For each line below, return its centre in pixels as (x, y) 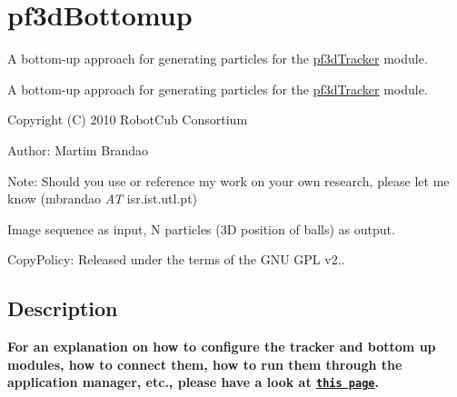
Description (63, 308)
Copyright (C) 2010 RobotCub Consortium (128, 119)
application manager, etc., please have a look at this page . (193, 382)
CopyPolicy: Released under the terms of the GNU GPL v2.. (176, 259)
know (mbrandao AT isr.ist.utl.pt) (103, 198)
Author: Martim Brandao (78, 149)
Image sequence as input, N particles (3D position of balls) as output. (201, 228)
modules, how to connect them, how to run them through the (205, 364)
